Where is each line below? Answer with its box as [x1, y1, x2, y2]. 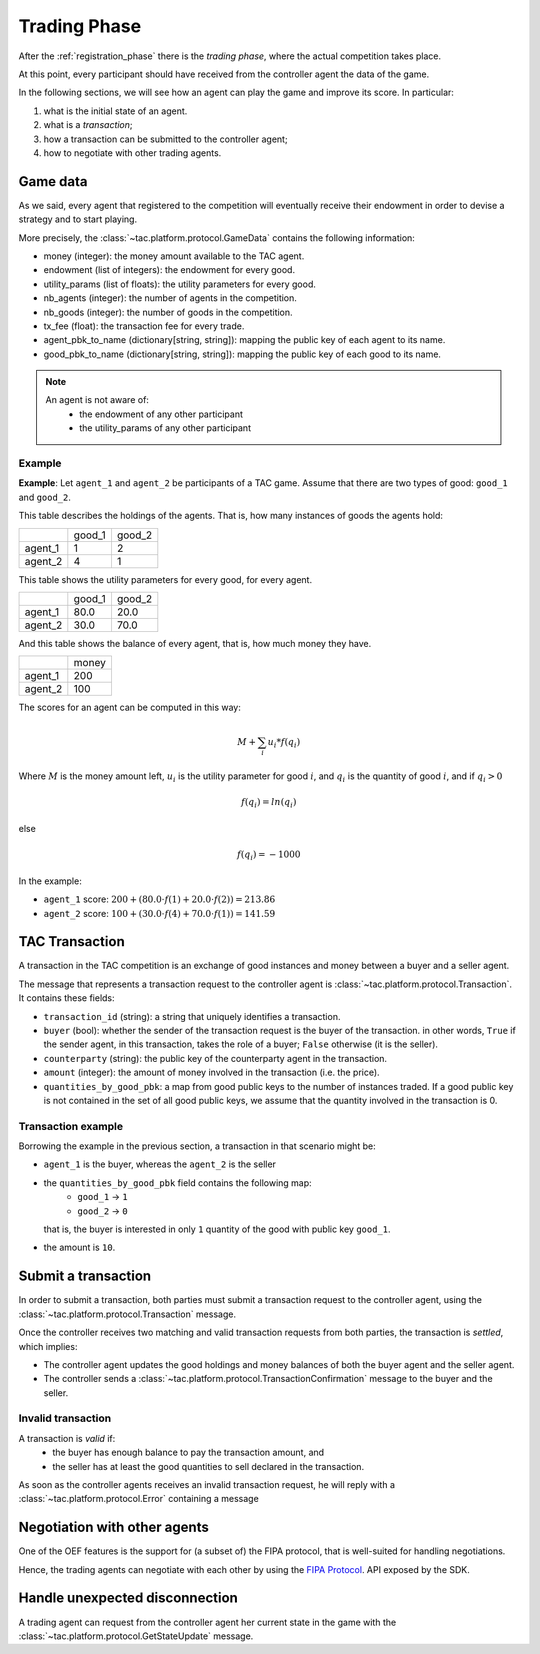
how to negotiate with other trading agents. [43, 146, 222, 159]
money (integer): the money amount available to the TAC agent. [43, 250, 305, 262]
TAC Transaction [18, 933, 125, 950]
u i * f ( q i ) [267, 736, 301, 750]
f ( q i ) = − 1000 [236, 849, 301, 862]
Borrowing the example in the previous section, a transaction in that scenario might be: [18, 1140, 377, 1152]
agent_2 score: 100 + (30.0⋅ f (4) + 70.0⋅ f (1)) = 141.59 [43, 907, 276, 919]
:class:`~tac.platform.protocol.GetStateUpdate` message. [18, 1630, 254, 1642]
